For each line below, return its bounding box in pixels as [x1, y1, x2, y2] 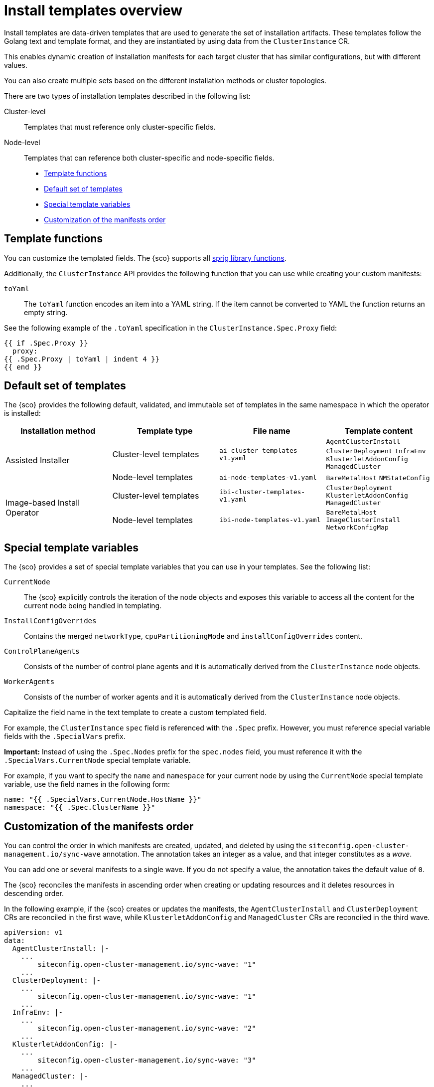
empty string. [24, 308, 68, 317]
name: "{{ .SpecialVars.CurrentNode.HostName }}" [4, 795, 202, 804]
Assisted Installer [5, 455, 70, 465]
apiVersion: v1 [4, 928, 63, 937]
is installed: [4, 409, 41, 418]
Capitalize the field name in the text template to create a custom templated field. [4, 708, 267, 717]
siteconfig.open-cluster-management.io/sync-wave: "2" [37, 1024, 256, 1033]
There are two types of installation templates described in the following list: [4, 91, 251, 100]
